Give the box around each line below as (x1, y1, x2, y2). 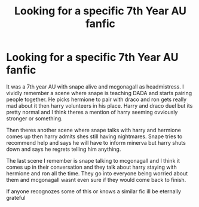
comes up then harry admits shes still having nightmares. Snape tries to (6, 133, 183, 140)
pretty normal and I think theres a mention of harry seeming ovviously (6, 108, 178, 115)
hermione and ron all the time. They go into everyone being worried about (6, 169, 188, 177)
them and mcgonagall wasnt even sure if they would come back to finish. (6, 176, 186, 183)
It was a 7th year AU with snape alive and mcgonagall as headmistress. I (6, 83, 184, 90)
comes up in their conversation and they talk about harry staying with (6, 163, 177, 171)
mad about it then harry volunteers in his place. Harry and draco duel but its (6, 102, 193, 109)
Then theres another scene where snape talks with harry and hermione (6, 126, 181, 133)
